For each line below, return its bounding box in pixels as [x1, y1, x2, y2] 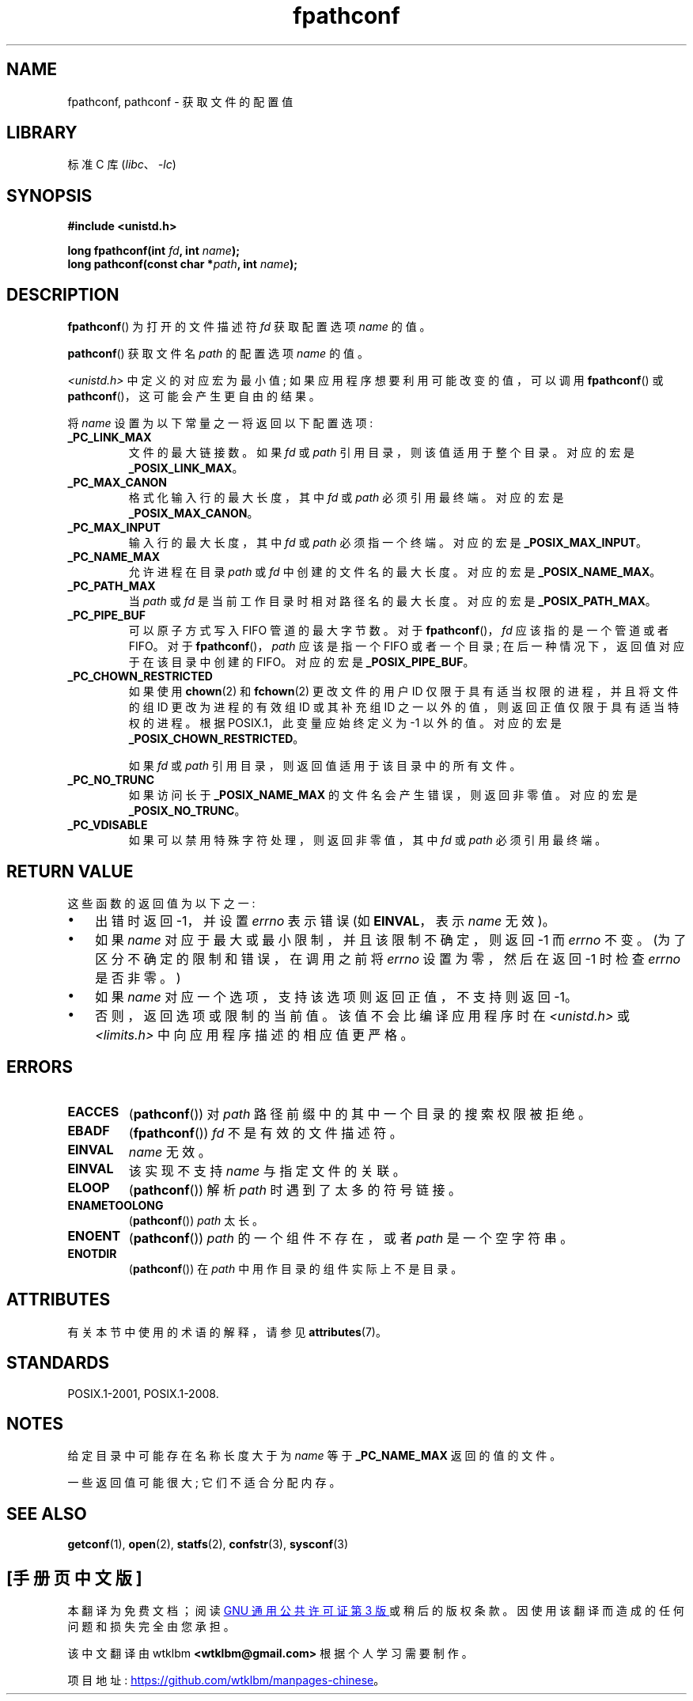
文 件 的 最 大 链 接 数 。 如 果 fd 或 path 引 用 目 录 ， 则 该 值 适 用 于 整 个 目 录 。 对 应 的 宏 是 [128, 445, 635, 460]
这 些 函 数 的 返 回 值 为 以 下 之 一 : [67, 896, 256, 910]
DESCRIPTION [6, 284, 119, 305]
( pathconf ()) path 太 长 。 [128, 1213, 264, 1227]
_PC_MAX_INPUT [67, 521, 161, 535]
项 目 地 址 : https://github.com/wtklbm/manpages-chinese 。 [67, 1673, 385, 1688]
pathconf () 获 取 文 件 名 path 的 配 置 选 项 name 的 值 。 [67, 347, 369, 361]
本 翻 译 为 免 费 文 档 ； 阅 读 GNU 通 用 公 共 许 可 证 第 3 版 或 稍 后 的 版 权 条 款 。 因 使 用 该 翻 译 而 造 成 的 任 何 [67, 1604, 684, 1618]
